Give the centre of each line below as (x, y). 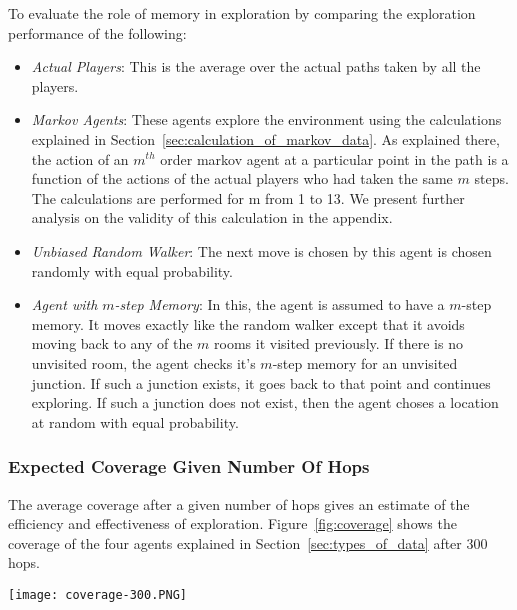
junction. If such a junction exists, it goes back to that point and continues (261, 382)
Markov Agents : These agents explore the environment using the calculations (266, 119)
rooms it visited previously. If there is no (338, 343)
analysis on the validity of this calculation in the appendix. (212, 217)
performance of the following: (97, 32)
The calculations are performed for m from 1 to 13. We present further (248, 197)
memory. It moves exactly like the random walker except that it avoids (248, 323)
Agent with (64, 304)
